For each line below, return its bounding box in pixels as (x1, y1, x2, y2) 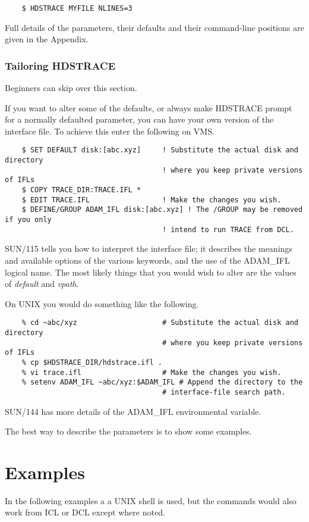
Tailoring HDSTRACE (5, 58, 116, 73)
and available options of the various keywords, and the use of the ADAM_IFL (5, 254, 290, 266)
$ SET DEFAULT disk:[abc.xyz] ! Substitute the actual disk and (21, 146, 298, 155)
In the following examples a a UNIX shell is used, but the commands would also (5, 494, 297, 507)
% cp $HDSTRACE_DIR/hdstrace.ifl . (21, 358, 162, 367)
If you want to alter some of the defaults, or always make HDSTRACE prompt (5, 101, 292, 114)
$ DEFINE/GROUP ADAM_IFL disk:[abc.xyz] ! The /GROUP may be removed (21, 205, 303, 214)
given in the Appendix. (5, 33, 89, 45)
